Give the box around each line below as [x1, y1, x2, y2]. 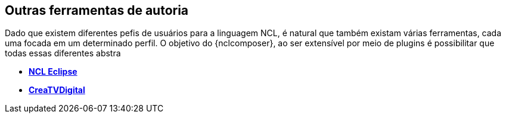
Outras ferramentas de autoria [5, 3, 189, 18]
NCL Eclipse [29, 66, 77, 77]
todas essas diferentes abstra [5, 48, 121, 59]
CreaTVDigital [29, 85, 85, 95]
